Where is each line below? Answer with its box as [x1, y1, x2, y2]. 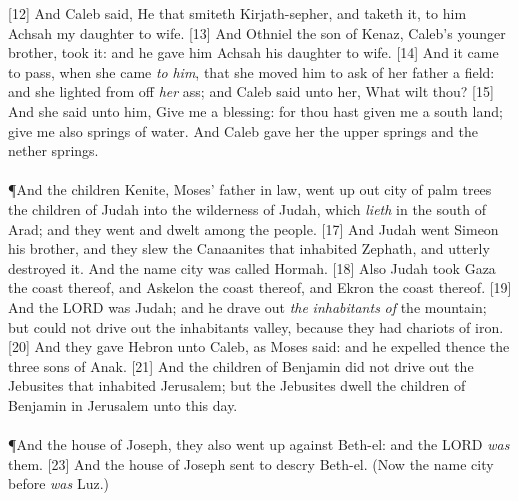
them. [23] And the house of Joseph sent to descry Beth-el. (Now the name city [8, 453, 494, 474]
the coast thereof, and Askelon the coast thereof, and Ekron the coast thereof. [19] [8, 277, 512, 298]
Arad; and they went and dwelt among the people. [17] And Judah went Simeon [8, 218, 499, 239]
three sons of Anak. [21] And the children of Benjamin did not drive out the [8, 355, 474, 376]
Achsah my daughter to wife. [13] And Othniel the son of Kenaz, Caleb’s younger [8, 22, 506, 43]
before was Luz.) [8, 473, 109, 494]
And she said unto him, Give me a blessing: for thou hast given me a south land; [8, 100, 503, 121]
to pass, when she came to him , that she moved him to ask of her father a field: [8, 61, 495, 82]
